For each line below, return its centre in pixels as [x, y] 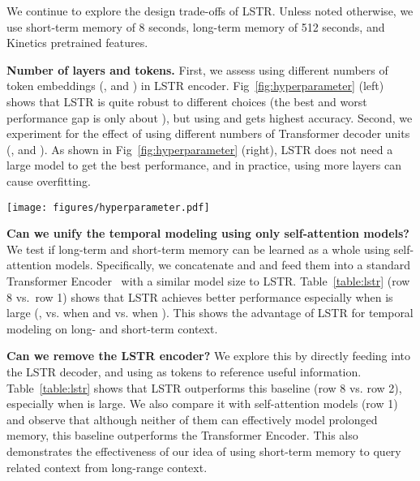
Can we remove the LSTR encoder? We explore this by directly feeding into [209, 356]
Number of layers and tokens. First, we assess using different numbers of [197, 69]
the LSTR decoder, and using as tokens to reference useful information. [184, 371]
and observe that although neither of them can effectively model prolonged [192, 419]
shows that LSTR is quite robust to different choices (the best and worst [187, 101]
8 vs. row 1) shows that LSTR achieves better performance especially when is [200, 296]
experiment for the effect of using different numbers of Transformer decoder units [208, 133]
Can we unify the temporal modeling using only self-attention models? [208, 233]
